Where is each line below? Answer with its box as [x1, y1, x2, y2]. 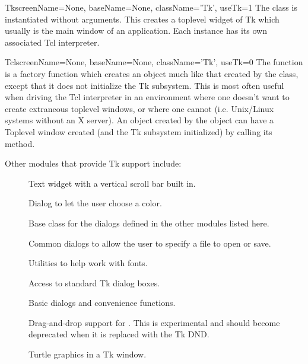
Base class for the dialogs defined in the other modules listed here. [28, 216, 269, 229]
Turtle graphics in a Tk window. [28, 348, 147, 360]
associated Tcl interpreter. [5, 36, 100, 48]
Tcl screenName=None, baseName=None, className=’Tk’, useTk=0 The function [5, 56, 303, 68]
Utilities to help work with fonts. [28, 257, 148, 269]
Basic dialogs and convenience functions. [28, 296, 176, 309]
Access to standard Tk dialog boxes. [28, 276, 160, 289]
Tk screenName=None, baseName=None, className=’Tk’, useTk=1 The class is [5, 1, 297, 13]
